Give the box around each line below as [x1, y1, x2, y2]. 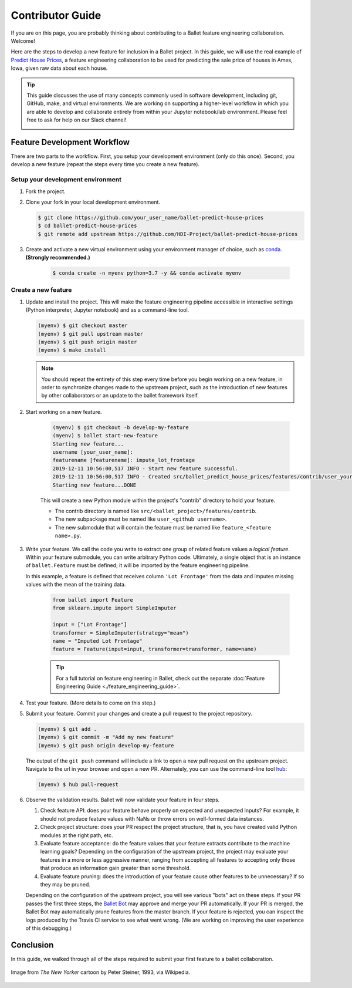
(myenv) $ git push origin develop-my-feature [38, 742, 174, 748]
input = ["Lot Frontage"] [52, 621, 127, 628]
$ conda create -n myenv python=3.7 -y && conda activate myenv [52, 270, 242, 276]
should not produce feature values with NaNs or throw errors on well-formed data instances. [40, 815, 264, 822]
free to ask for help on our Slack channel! [26, 116, 127, 123]
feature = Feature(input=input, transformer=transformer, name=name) [52, 646, 257, 653]
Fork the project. [25, 188, 66, 195]
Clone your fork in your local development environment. [25, 198, 161, 205]
